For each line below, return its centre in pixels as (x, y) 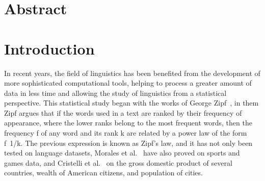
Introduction (49, 48)
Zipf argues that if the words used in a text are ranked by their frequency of (123, 112)
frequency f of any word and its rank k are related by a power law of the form (126, 133)
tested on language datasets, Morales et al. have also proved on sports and (122, 153)
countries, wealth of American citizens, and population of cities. (103, 173)
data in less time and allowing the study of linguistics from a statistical (115, 93)
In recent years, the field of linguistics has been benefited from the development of (132, 73)
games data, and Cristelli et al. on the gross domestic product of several (118, 162)
